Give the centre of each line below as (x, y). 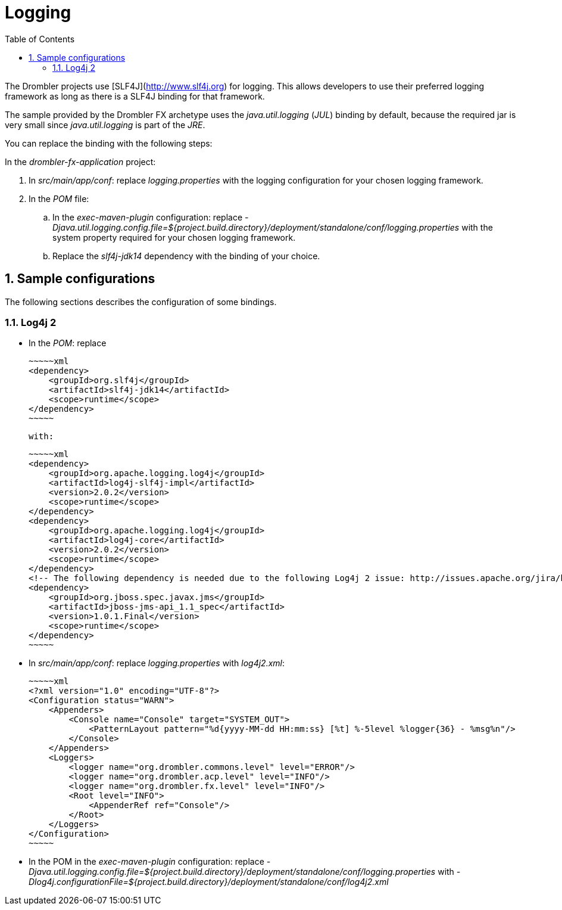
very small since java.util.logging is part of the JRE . (105, 125)
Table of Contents (40, 39)
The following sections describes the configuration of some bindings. (141, 302)
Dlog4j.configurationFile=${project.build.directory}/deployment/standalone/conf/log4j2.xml (209, 882)
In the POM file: (59, 198)
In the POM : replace (68, 343)
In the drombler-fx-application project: (80, 161)
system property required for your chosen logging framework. (174, 237)
